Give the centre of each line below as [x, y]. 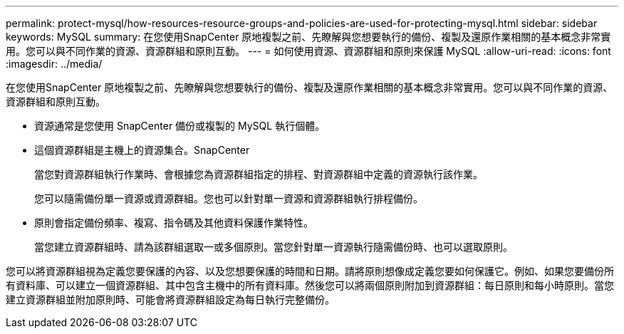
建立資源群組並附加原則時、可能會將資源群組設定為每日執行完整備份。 [170, 299]
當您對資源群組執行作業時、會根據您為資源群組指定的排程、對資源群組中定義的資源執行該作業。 [259, 174]
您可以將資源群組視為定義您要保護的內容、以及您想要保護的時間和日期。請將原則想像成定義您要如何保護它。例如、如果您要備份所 [310, 271]
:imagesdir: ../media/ [54, 64]
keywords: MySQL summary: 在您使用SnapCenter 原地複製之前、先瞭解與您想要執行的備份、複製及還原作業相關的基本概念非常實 [308, 37]
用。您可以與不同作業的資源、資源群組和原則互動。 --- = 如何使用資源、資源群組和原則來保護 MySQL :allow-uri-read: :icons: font [308, 51]
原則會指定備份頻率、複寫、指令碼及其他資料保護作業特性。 [174, 223]
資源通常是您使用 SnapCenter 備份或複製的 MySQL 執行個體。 [180, 126]
